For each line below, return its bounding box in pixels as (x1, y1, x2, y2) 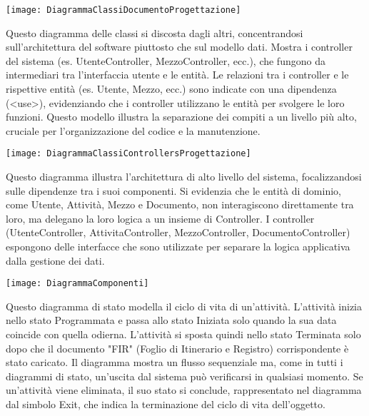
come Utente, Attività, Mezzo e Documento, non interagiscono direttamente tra (6, 197, 354, 212)
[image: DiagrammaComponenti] (6, 278, 149, 289)
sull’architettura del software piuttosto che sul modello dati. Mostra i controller (6, 39, 353, 54)
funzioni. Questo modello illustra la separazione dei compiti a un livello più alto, (6, 109, 357, 124)
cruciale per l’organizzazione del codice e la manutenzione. (6, 123, 261, 138)
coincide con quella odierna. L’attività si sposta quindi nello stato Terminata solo (6, 327, 361, 342)
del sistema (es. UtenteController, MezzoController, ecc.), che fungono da (6, 53, 325, 68)
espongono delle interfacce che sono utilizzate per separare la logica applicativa (6, 239, 350, 254)
